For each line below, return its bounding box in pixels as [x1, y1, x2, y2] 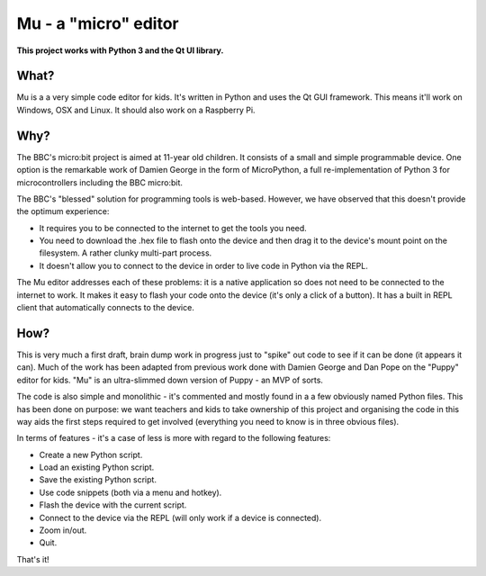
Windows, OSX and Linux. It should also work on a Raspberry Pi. [16, 104, 256, 115]
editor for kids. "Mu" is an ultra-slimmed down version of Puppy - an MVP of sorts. [16, 374, 324, 385]
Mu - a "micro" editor [16, 13, 179, 33]
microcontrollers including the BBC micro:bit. [16, 176, 184, 188]
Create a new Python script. [39, 449, 143, 460]
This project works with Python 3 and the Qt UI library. [16, 45, 224, 56]
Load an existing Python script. [39, 462, 155, 472]
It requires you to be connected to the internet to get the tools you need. [39, 222, 308, 233]
